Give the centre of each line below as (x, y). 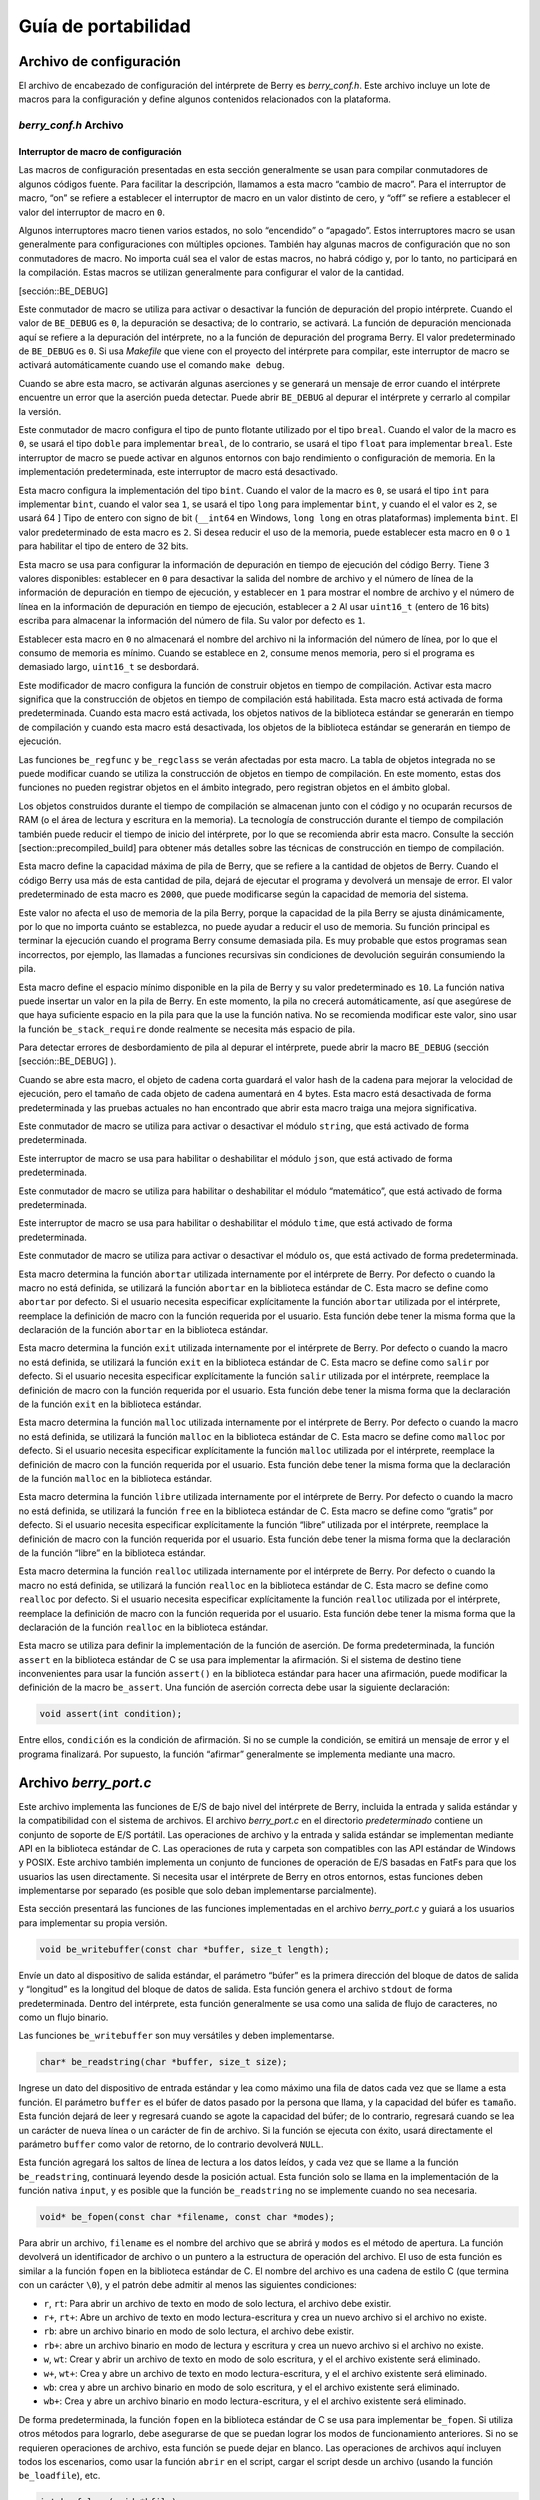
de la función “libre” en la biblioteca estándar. (112, 1552)
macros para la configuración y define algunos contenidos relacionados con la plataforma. (205, 99)
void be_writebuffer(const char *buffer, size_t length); (184, 1949)
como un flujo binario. (63, 2017)
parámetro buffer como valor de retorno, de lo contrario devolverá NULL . (171, 2144)
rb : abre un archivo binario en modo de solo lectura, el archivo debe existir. (199, 2331)
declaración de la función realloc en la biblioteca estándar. (143, 1627)
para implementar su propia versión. (93, 1922)
